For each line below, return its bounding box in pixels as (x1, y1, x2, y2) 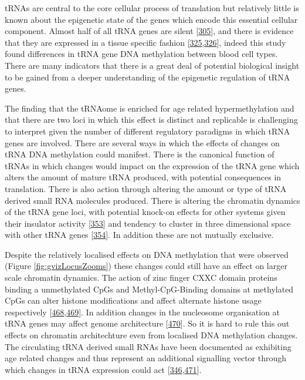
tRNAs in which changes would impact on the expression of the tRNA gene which (5, 159, 300, 171)
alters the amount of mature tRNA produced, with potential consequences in (5, 171, 282, 183)
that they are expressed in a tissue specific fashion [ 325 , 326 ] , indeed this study (5, 36, 286, 48)
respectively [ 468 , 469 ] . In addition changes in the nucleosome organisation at (5, 305, 280, 318)
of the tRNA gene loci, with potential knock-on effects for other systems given (5, 206, 286, 218)
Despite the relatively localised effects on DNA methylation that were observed (5, 248, 289, 260)
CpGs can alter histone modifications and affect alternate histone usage (5, 294, 262, 307)
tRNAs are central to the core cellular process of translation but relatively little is (5, 2, 299, 14)
